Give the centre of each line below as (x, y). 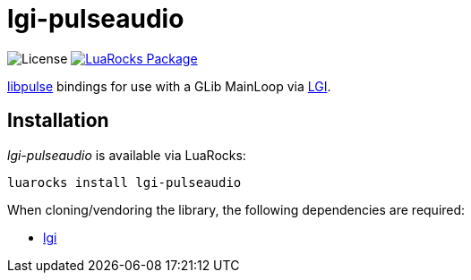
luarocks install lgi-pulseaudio (124, 182)
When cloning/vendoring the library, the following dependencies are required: (236, 209)
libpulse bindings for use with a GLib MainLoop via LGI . (169, 86)
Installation (58, 121)
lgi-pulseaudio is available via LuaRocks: (127, 155)
